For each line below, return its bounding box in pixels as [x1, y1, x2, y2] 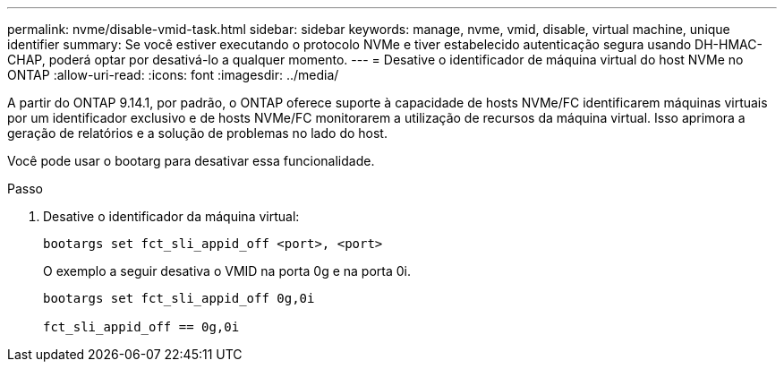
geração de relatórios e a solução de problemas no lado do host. [7, 125, 388, 141]
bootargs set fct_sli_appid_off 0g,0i [43, 291, 315, 305]
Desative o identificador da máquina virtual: [43, 209, 300, 224]
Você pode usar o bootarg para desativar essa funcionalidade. [7, 153, 375, 168]
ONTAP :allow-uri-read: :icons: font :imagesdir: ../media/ [7, 67, 339, 82]
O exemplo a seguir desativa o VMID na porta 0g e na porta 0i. [43, 263, 412, 279]
